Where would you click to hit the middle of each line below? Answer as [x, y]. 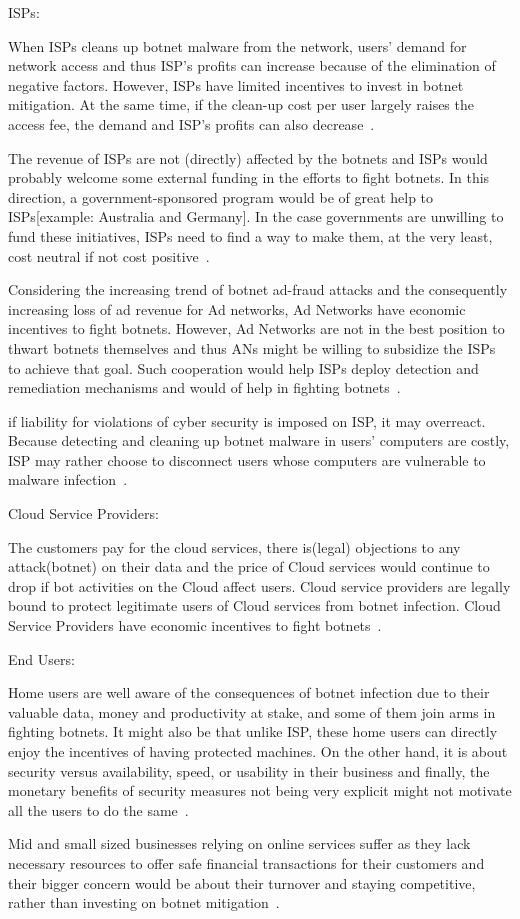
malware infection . [68, 479]
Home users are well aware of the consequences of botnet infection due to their [249, 692]
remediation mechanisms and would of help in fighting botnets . [204, 387]
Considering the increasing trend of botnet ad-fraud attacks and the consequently [258, 289]
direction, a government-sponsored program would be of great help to [221, 196]
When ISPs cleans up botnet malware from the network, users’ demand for [237, 45]
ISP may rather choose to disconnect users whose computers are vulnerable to [247, 459]
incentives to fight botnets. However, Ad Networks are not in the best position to [256, 328]
